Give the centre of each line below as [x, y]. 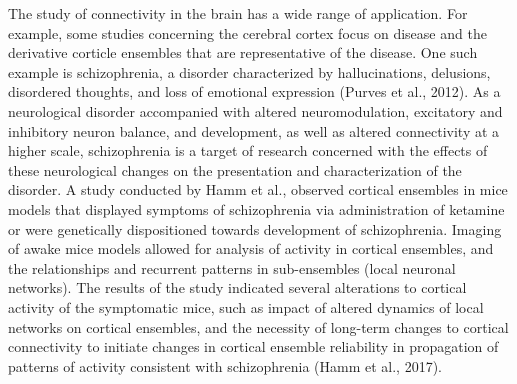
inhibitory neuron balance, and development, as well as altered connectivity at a [254, 130]
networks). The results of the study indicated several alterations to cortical [237, 287]
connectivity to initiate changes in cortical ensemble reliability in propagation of [253, 346]
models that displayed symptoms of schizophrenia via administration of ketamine [256, 208]
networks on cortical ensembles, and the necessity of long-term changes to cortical [258, 326]
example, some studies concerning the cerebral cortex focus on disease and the [247, 32]
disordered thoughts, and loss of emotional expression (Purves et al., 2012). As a [254, 91]
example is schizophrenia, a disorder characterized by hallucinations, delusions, [249, 71]
